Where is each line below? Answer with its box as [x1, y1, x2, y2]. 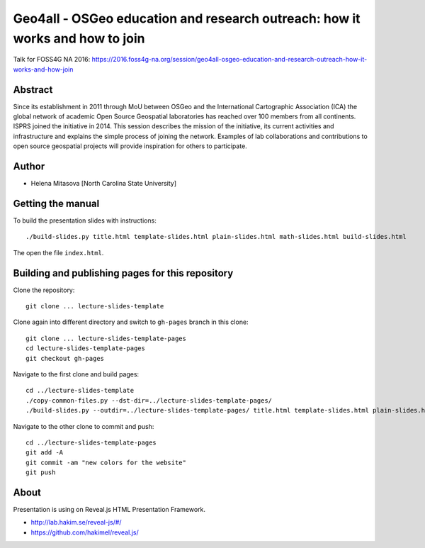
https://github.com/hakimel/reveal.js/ [30, 528, 139, 537]
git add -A [25, 449, 64, 457]
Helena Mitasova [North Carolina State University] [30, 179, 177, 188]
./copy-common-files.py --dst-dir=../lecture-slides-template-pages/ [25, 396, 273, 404]
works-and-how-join [13, 65, 74, 74]
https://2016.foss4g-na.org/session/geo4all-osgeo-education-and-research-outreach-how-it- [91, 55, 368, 64]
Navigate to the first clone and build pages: [13, 370, 140, 379]
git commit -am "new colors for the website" [25, 458, 187, 466]
